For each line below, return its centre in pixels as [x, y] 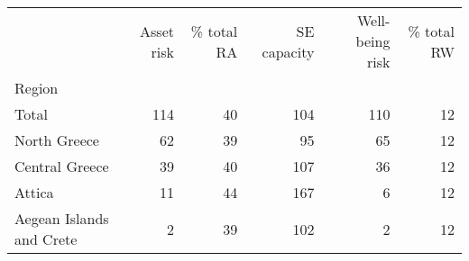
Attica [34, 192]
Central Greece [62, 166]
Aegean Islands [62, 218]
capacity [288, 51]
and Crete [46, 239]
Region [37, 88]
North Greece [57, 140]
